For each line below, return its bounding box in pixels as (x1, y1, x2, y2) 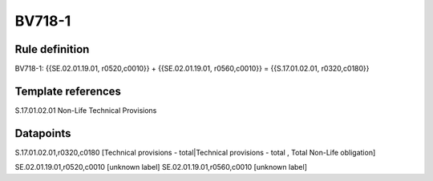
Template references (14, 84, 122, 98)
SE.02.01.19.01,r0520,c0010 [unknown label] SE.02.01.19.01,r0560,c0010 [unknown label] (14, 163, 308, 172)
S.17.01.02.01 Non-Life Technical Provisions (14, 105, 157, 115)
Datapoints (14, 127, 71, 140)
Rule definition (14, 42, 90, 56)
